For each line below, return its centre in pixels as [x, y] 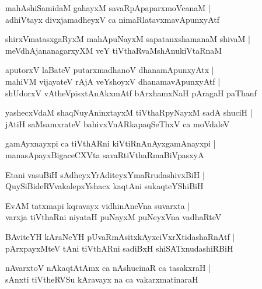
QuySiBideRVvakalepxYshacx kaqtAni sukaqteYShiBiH [104, 186]
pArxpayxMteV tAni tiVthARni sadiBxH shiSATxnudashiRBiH [119, 248]
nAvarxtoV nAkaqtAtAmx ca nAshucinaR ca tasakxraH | [108, 268]
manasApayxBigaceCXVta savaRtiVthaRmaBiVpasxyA [105, 154]
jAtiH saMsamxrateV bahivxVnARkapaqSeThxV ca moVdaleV [118, 123]
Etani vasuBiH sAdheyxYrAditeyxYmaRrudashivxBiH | [105, 174]
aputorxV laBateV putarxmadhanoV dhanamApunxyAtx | [110, 70]
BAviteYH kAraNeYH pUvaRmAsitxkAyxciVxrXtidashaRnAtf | [120, 236]
